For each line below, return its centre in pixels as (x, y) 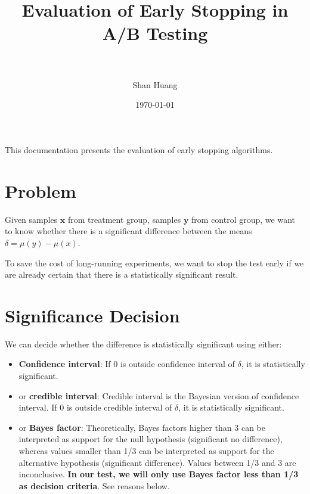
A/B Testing (155, 32)
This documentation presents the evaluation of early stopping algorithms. (139, 150)
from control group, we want (244, 219)
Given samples (31, 219)
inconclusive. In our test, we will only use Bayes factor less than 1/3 (159, 474)
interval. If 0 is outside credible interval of (95, 407)
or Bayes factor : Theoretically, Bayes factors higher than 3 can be (142, 427)
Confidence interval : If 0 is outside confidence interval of (127, 364)
